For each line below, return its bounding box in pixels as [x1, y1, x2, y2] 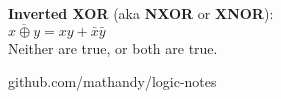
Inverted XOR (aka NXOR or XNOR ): [8, 3, 274, 23]
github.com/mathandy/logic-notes [8, 71, 217, 92]
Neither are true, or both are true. [8, 37, 218, 58]
